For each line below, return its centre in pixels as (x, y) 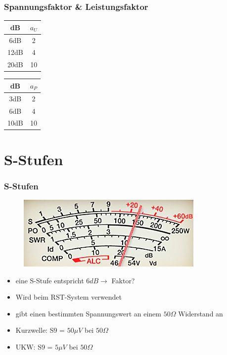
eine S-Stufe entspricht (50, 280)
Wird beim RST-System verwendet (69, 297)
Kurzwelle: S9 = (40, 330)
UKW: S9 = (34, 347)
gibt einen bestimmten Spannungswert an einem (88, 313)
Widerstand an (201, 313)
